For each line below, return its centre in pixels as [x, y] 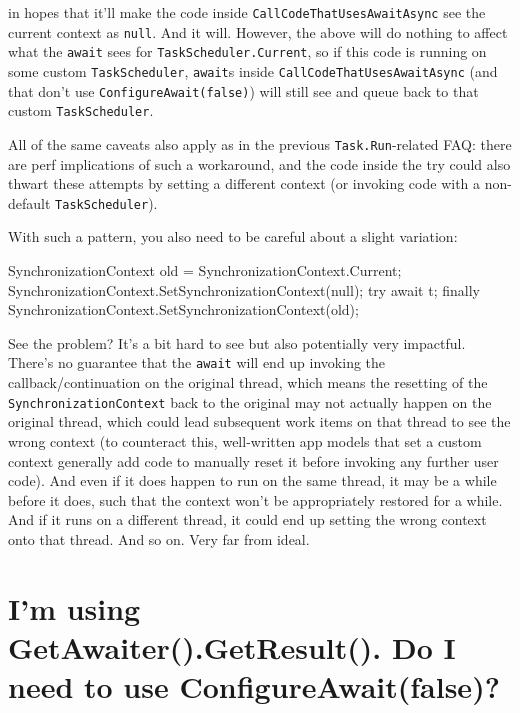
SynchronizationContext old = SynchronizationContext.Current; [205, 270]
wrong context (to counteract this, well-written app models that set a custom [245, 440]
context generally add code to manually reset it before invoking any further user [253, 460]
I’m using [74, 607]
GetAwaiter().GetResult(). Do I [232, 646]
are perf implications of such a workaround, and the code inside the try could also [259, 163]
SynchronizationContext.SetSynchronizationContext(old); [183, 309]
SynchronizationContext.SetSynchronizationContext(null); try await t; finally [244, 289]
